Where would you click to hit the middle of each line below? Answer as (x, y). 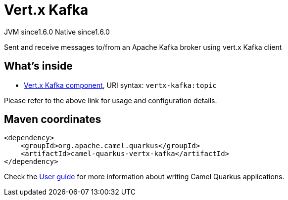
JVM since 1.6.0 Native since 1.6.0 (57, 32)
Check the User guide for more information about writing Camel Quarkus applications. (144, 177)
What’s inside (38, 66)
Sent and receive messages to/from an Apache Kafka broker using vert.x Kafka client (143, 47)
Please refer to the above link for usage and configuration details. (111, 100)
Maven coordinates (53, 120)
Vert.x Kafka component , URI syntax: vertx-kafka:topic (120, 85)
